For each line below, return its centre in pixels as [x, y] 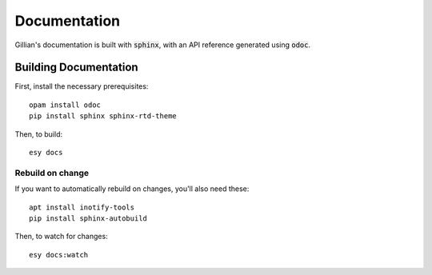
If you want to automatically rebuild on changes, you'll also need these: [132, 189]
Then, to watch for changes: [61, 237]
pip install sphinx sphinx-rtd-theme [103, 116]
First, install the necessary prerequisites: [82, 86]
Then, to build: [39, 134]
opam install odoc [65, 105]
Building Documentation [77, 68]
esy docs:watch [59, 255]
